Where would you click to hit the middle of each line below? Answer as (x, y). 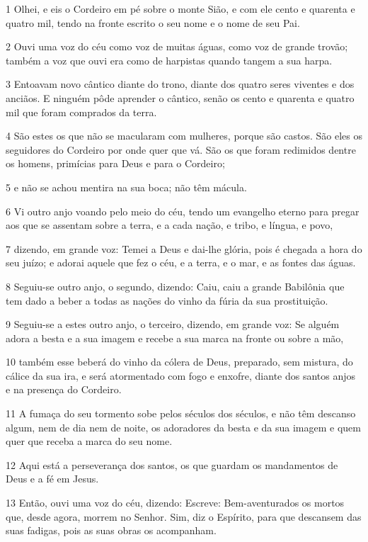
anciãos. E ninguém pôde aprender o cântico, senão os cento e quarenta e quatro (180, 97)
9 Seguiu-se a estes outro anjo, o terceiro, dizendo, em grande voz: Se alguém (173, 324)
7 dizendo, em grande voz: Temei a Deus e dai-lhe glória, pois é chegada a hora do (184, 248)
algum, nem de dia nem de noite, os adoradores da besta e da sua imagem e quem (183, 427)
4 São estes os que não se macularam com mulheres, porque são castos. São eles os (184, 136)
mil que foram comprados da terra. (81, 112)
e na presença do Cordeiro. (64, 389)
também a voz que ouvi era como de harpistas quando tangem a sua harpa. (169, 60)
